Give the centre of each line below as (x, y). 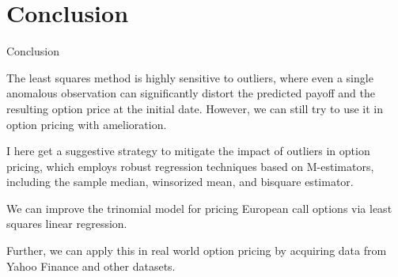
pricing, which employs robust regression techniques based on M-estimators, (190, 166)
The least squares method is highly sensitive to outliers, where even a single (190, 77)
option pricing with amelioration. (87, 124)
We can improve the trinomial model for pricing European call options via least (199, 208)
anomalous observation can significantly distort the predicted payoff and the (191, 93)
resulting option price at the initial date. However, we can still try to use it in (195, 108)
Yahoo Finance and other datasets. (91, 266)
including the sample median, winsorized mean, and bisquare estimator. (180, 182)
